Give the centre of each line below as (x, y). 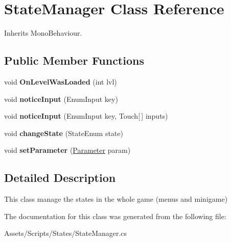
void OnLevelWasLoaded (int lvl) (61, 81)
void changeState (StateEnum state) (64, 133)
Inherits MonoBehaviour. (43, 33)
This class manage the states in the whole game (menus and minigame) (116, 199)
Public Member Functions (74, 60)
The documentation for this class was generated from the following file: (115, 216)
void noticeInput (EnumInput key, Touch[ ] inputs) (86, 116)
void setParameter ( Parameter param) (67, 150)
